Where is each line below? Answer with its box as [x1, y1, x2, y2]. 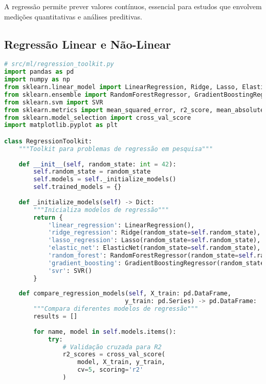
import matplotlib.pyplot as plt [4, 121, 118, 129]
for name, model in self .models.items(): [33, 328, 176, 335]
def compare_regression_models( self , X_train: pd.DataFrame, [18, 290, 231, 297]
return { [33, 214, 63, 221]
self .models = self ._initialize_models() [33, 176, 176, 183]
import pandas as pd [4, 68, 74, 76]
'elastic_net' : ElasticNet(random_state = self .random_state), [48, 244, 261, 252]
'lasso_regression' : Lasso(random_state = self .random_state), [48, 237, 261, 244]
